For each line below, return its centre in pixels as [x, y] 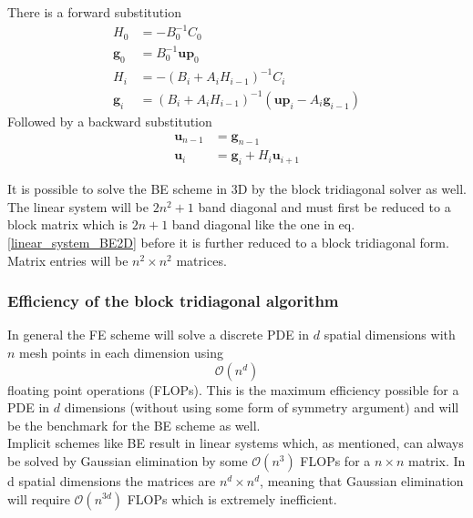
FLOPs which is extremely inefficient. [232, 498]
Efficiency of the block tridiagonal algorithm [173, 301]
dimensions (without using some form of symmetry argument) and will [262, 407]
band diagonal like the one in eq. [263, 224]
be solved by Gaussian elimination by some [128, 460]
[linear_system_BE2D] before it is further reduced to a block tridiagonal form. [228, 242]
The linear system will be [78, 206]
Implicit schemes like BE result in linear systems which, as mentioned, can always [236, 443]
